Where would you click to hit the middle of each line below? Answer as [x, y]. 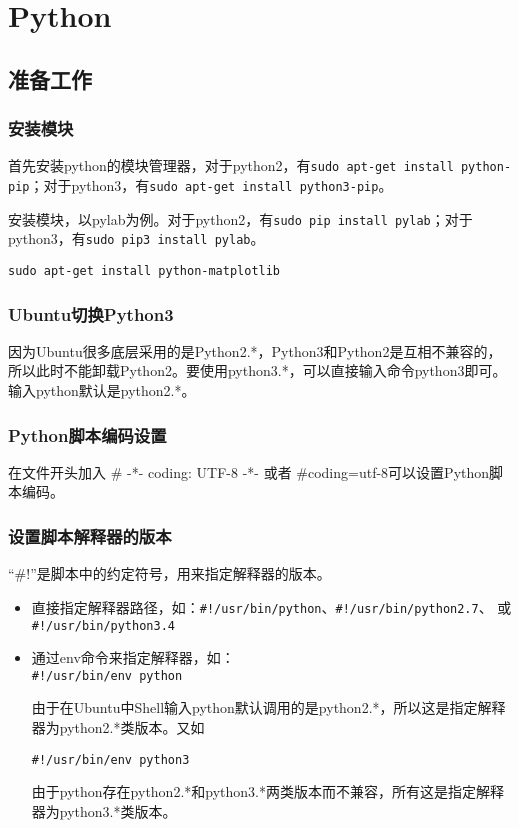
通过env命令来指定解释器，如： [133, 657]
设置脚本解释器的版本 [90, 535]
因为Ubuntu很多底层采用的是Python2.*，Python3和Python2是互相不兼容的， [255, 350]
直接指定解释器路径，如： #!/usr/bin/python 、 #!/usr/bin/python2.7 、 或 [271, 606]
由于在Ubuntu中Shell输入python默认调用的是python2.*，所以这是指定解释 [268, 707]
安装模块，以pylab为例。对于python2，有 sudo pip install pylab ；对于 [240, 218]
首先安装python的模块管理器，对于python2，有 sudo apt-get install [231, 165]
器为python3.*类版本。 [104, 810]
